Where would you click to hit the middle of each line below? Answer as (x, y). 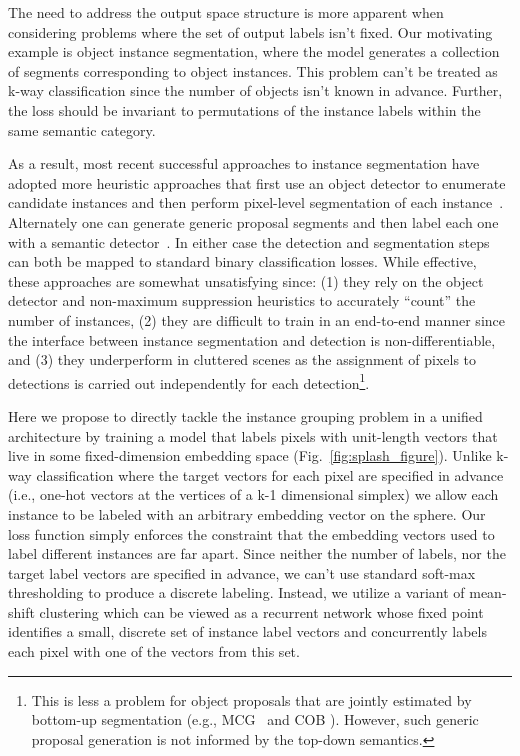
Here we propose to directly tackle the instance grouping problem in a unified (245, 415)
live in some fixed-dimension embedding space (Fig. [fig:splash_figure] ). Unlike (250, 455)
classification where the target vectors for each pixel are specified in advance (270, 474)
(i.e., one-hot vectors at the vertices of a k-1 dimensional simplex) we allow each (253, 494)
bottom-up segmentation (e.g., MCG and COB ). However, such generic (255, 719)
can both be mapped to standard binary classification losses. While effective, (242, 261)
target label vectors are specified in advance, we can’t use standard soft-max (242, 572)
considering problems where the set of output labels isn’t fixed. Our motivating (250, 31)
